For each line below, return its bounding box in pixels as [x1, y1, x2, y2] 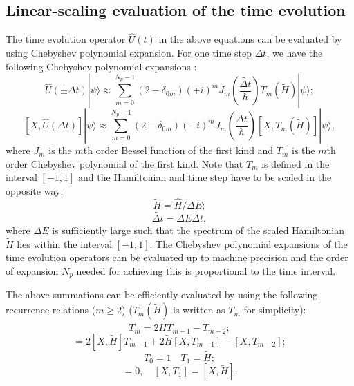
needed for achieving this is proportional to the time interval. [76, 264, 336, 278]
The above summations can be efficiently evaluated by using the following [6, 287, 318, 302]
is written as [172, 302, 225, 317]
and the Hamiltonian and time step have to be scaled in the [78, 170, 332, 184]
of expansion [6, 264, 59, 278]
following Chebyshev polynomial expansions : [6, 59, 197, 73]
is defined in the [261, 156, 330, 171]
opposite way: [6, 183, 64, 197]
